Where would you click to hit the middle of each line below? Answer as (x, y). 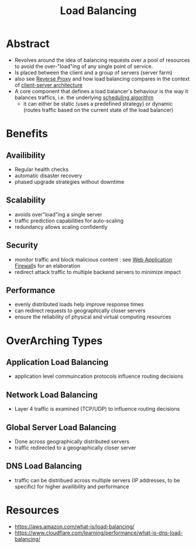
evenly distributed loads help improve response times (79, 305)
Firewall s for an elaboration (47, 266)
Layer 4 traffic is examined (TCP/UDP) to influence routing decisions (97, 409)
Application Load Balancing (57, 362)
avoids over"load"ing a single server (58, 214)
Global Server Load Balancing (61, 427)
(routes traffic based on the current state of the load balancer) (98, 110)
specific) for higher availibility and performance (72, 486)
